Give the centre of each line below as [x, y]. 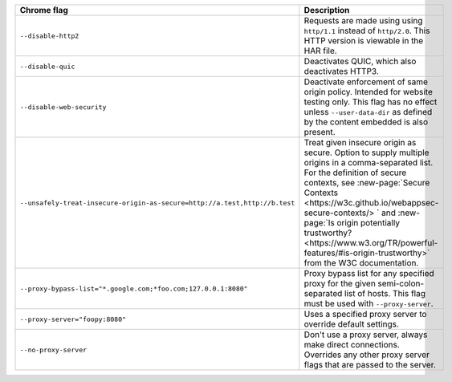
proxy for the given [340, 283]
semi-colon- [401, 283]
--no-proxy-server [53, 349]
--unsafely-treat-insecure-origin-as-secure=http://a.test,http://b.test [157, 203]
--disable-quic [47, 66]
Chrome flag [44, 10]
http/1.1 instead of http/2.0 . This [367, 30]
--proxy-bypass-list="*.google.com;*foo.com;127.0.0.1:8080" [134, 289]
